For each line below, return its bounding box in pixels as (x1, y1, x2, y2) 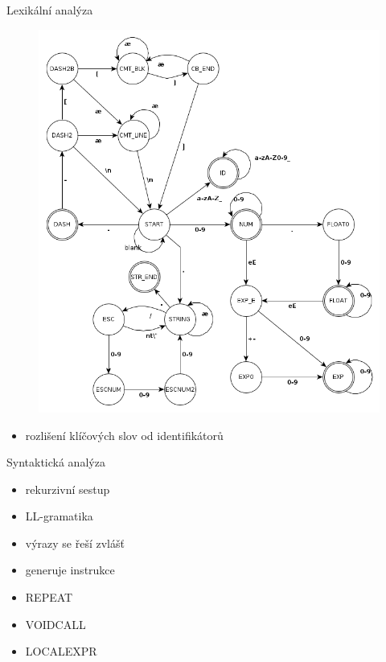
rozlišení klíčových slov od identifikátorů (25, 426, 224, 443)
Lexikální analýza (6, 2, 93, 18)
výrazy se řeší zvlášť (25, 534, 125, 551)
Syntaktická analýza (6, 454, 105, 471)
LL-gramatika (25, 508, 93, 524)
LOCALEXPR (25, 643, 97, 660)
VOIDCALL (25, 615, 86, 632)
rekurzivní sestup (25, 480, 110, 497)
